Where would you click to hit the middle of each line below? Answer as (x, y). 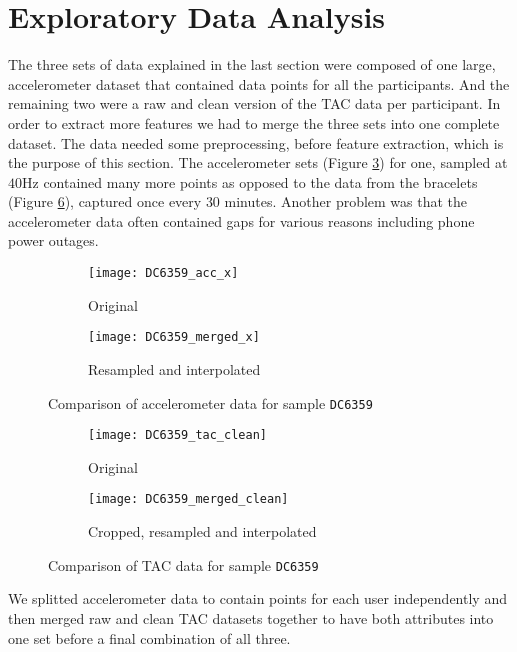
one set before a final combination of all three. (149, 637)
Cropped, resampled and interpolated (202, 531)
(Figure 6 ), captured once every (105, 201)
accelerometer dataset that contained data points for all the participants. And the (259, 83)
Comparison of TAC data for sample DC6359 (183, 564)
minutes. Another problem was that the (346, 201)
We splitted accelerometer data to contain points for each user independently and (257, 598)
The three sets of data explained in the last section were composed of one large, (252, 64)
